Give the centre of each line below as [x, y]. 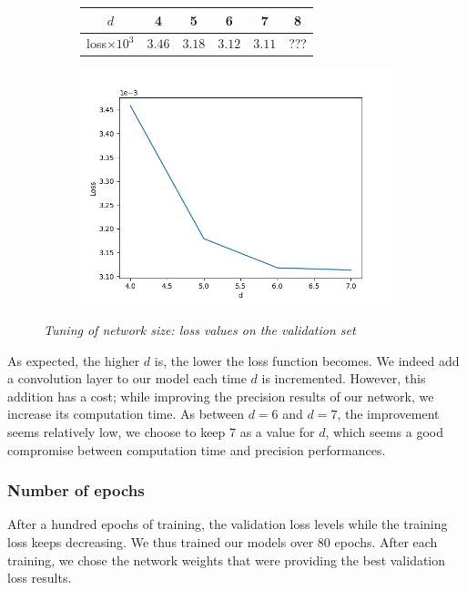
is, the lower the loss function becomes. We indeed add [307, 360]
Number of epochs [76, 490]
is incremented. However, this [344, 378]
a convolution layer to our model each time [127, 378]
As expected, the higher [74, 360]
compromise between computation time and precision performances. [197, 449]
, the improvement [388, 414]
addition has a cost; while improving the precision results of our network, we [221, 396]
